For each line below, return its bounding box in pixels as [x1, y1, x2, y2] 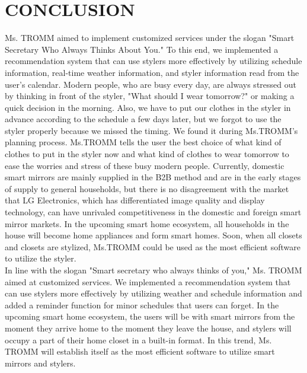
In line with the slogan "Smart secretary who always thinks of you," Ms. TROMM [5, 264, 302, 276]
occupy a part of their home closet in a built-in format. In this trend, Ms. [5, 333, 272, 346]
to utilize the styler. [5, 252, 76, 264]
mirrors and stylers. [5, 356, 76, 369]
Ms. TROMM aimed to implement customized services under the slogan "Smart [5, 31, 295, 44]
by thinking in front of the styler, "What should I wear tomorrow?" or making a [5, 90, 295, 102]
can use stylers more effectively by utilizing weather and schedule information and [5, 287, 302, 299]
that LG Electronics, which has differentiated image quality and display [5, 194, 265, 206]
